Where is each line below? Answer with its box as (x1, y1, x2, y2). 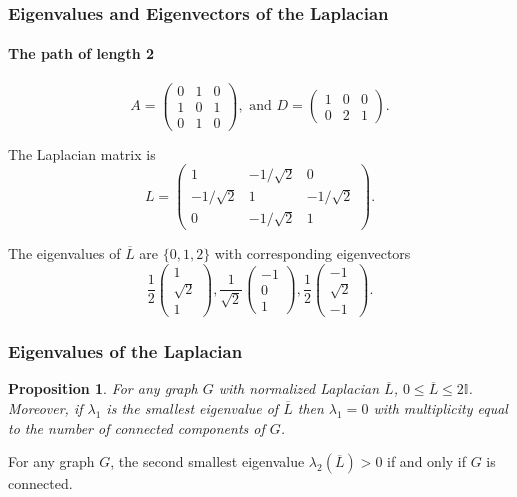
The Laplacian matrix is (8, 143, 156, 164)
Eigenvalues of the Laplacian (8, 339, 243, 364)
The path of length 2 (8, 43, 155, 64)
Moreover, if (8, 398, 83, 419)
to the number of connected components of (8, 417, 265, 438)
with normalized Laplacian (218, 378, 380, 399)
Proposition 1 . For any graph (8, 378, 198, 399)
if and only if (387, 451, 467, 472)
